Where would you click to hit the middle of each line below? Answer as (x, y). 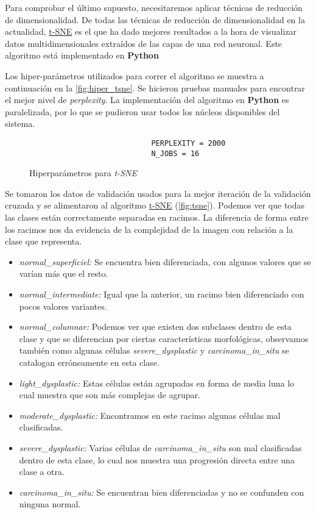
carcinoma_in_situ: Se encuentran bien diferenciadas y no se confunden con (162, 492)
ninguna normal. (50, 504)
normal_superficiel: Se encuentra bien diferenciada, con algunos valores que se (165, 261)
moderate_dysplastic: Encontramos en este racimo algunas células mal (150, 415)
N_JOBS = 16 (175, 153)
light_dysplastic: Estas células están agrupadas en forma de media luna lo (157, 383)
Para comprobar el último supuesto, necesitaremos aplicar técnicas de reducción (154, 7)
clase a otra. (42, 472)
